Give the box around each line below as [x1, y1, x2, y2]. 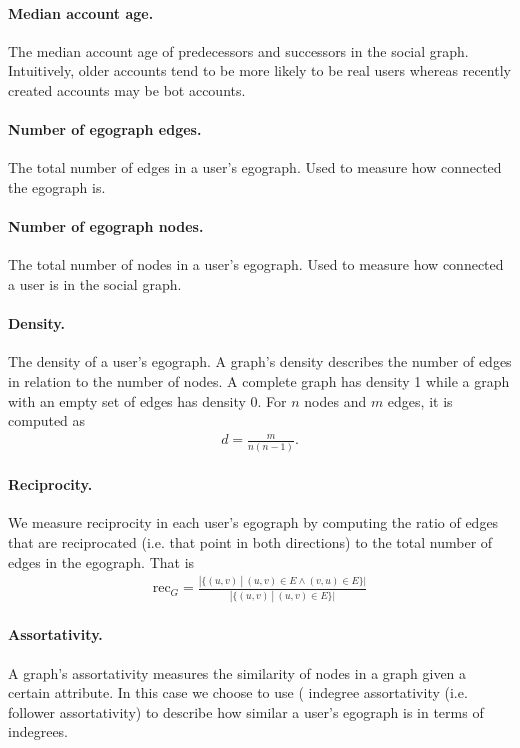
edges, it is [387, 390, 453, 411]
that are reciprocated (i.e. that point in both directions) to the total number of [8, 531, 493, 552]
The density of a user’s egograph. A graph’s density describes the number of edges [8, 351, 512, 372]
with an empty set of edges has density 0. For [8, 390, 287, 411]
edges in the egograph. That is [8, 551, 195, 572]
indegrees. [8, 721, 69, 742]
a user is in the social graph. [8, 273, 182, 294]
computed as [8, 410, 86, 431]
